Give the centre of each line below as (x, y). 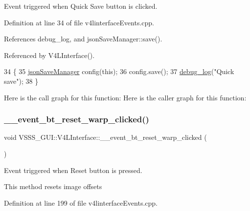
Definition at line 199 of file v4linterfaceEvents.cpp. (81, 202)
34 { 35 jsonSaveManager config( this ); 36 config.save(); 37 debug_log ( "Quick (119, 71)
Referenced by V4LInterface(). (49, 55)
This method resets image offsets (53, 186)
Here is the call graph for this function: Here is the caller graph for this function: (125, 97)
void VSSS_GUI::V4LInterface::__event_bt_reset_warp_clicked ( (105, 137)
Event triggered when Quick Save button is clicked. (81, 6)
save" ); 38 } (21, 81)
